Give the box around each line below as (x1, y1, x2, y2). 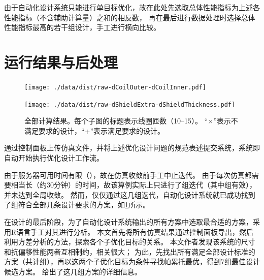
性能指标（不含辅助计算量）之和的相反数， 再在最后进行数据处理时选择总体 (4, 12, 255, 22)
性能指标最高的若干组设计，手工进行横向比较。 (4, 22, 160, 33)
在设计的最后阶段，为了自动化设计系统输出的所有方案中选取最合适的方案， (4, 216, 253, 227)
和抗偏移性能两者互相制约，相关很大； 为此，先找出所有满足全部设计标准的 (4, 246, 255, 257)
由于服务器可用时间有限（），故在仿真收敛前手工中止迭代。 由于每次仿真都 (4, 169, 252, 180)
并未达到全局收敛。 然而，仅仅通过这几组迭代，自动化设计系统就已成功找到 (4, 189, 255, 200)
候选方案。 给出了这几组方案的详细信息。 (4, 266, 142, 276)
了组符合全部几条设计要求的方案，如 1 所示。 (4, 199, 150, 210)
